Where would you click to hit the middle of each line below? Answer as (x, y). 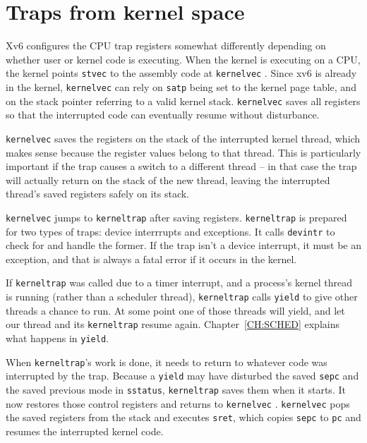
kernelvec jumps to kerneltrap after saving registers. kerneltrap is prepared (176, 217)
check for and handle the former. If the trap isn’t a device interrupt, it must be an (184, 245)
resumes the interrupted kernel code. (85, 431)
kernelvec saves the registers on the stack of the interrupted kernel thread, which (183, 138)
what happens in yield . (57, 338)
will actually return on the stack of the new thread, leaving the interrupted (168, 180)
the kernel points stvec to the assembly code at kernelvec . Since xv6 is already (181, 73)
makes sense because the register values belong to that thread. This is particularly (183, 152)
